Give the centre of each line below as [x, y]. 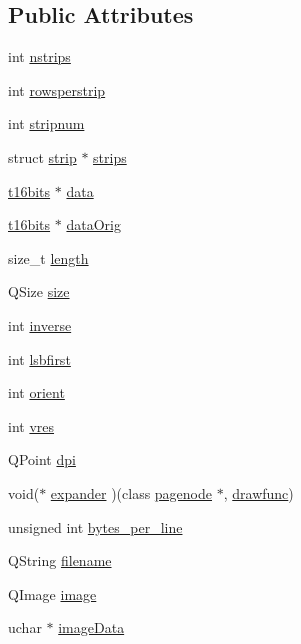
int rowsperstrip [57, 89]
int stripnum [46, 123]
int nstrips [39, 56]
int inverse [40, 324]
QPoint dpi [42, 459]
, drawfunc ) [258, 492]
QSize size [39, 291]
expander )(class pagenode [131, 492]
